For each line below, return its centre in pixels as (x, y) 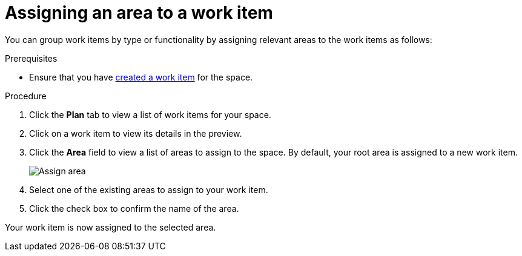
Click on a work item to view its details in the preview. (136, 133)
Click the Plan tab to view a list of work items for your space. (150, 114)
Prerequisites (31, 58)
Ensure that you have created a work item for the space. (141, 77)
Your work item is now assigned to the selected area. (111, 227)
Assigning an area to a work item (139, 13)
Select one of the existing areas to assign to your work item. (149, 189)
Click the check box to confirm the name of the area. (134, 208)
